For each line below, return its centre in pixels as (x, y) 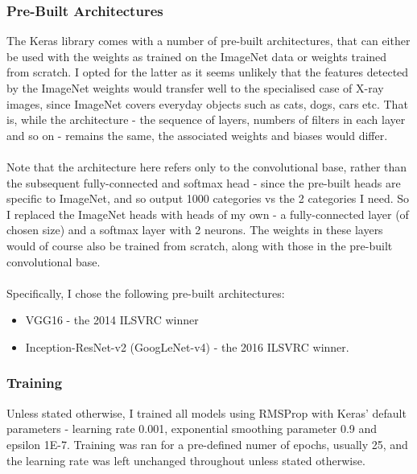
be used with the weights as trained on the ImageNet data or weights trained (197, 56)
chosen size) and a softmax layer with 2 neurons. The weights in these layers (195, 230)
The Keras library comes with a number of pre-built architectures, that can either (208, 41)
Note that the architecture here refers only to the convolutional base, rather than (207, 166)
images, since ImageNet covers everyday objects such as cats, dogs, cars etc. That (207, 103)
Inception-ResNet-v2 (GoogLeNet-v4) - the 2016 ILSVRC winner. (187, 346)
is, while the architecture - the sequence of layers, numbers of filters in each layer (206, 120)
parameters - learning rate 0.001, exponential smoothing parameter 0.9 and (192, 429)
